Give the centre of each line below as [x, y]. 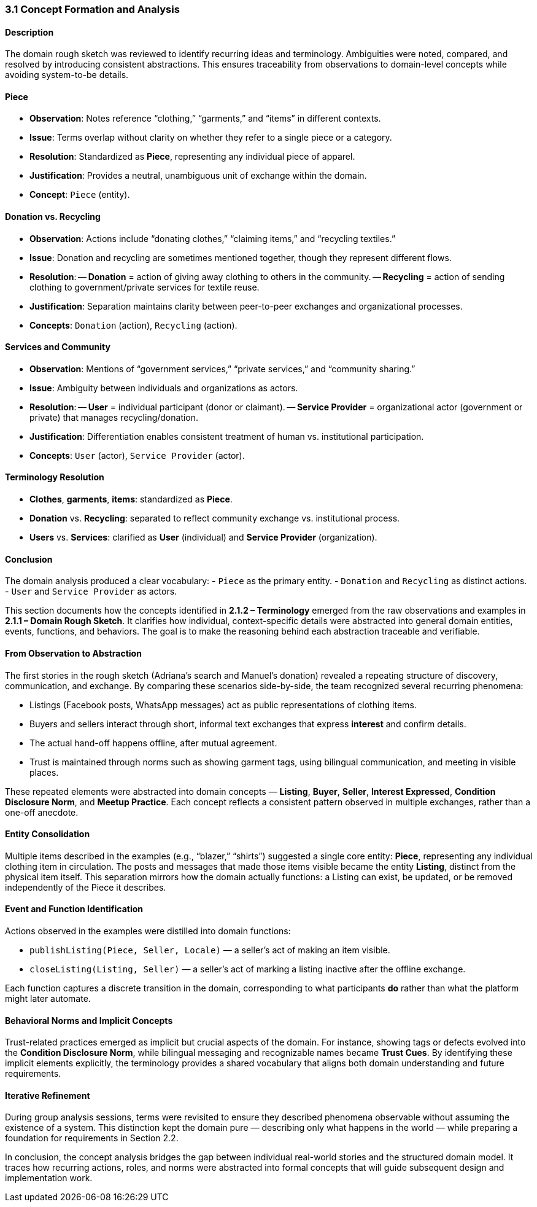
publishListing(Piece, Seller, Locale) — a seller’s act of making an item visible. [210, 950]
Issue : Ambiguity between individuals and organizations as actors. [164, 388]
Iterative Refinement [48, 1095]
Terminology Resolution [55, 477]
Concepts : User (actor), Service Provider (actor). [137, 455]
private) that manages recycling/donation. [114, 417]
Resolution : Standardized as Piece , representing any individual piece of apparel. [192, 157]
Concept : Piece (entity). [80, 195]
